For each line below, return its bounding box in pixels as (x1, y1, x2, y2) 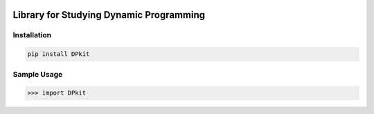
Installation (12, 30, 52, 40)
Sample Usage (12, 69, 63, 79)
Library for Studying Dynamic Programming (12, 9, 206, 21)
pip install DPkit (27, 50, 90, 58)
